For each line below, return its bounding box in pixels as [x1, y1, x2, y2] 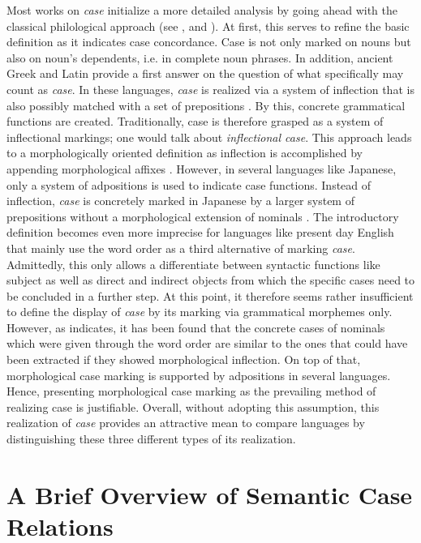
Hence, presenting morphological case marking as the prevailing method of [6, 383, 376, 400]
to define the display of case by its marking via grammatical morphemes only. [6, 303, 393, 320]
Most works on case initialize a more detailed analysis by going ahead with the [6, 2, 397, 18]
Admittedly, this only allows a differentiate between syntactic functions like [6, 255, 380, 272]
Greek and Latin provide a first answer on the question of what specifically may [6, 65, 404, 82]
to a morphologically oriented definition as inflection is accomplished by [6, 144, 363, 161]
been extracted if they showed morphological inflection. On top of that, [6, 351, 361, 368]
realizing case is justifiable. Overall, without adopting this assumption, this [6, 398, 380, 415]
